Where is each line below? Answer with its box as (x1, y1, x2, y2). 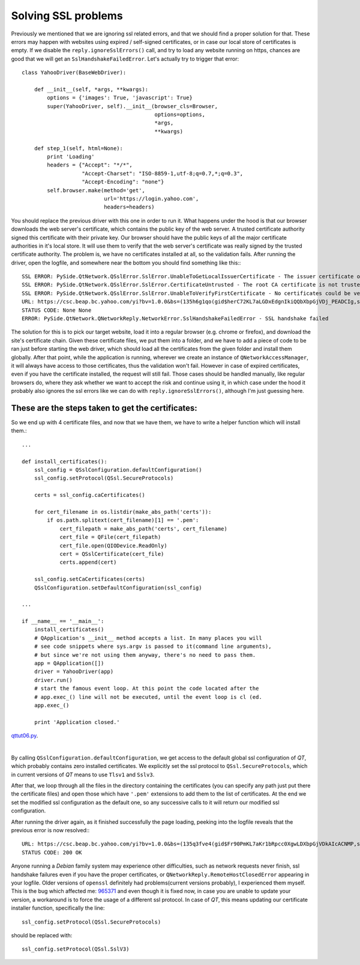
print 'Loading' (47, 153, 95, 160)
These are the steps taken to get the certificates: (11, 403, 197, 413)
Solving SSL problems (11, 9, 123, 22)
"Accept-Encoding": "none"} (82, 178, 164, 186)
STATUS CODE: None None (22, 306, 92, 314)
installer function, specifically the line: (11, 904, 105, 912)
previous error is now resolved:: (11, 827, 90, 834)
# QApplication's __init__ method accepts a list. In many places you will (34, 635, 262, 641)
